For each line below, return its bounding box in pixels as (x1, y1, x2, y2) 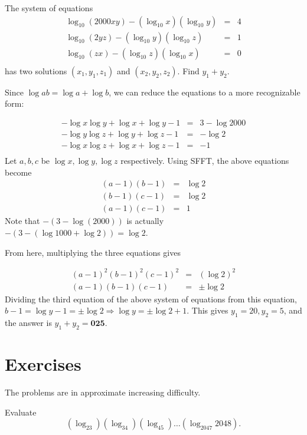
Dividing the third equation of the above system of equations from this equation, (5, 292, 297, 305)
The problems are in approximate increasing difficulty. (5, 385, 201, 398)
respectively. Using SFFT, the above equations (120, 154, 289, 167)
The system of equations (5, 2, 93, 14)
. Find (177, 64, 200, 77)
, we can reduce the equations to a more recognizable (109, 85, 301, 98)
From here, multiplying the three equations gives (5, 246, 181, 258)
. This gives (187, 304, 228, 317)
